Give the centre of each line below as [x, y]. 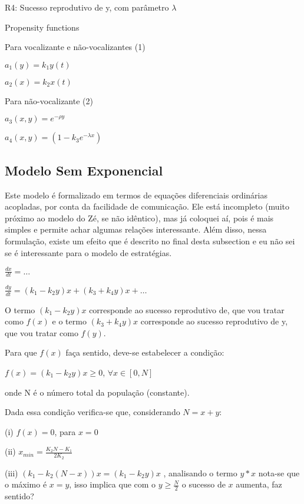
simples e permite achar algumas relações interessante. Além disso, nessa [136, 229]
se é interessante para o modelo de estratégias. [88, 252]
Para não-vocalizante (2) [49, 100]
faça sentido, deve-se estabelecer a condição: [145, 352]
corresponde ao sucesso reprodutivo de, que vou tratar [187, 309]
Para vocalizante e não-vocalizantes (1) [75, 47]
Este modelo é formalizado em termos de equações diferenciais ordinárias [136, 195]
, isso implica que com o [113, 484]
